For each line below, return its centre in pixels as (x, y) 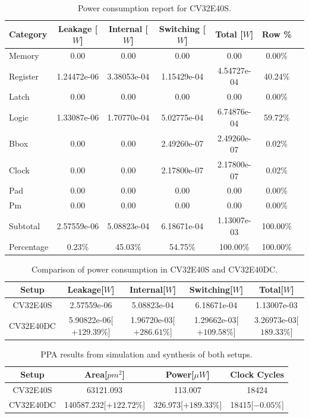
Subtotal (25, 225)
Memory (24, 56)
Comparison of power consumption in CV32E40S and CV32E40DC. (154, 269)
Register (24, 76)
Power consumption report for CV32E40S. (154, 8)
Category (28, 34)
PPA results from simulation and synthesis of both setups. (146, 354)
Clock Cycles (257, 374)
